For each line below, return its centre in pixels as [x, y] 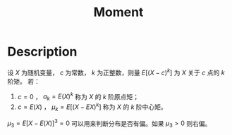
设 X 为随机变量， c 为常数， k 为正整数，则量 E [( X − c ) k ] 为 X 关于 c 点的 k [116, 72]
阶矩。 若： [24, 81]
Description [42, 52]
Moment [118, 12]
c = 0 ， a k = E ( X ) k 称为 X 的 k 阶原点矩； [78, 97]
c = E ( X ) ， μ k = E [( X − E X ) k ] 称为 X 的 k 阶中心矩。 [92, 107]
